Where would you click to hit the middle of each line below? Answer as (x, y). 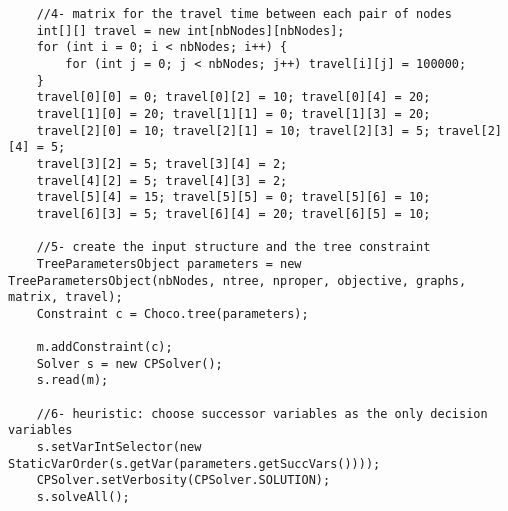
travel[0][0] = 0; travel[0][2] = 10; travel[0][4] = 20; (233, 97)
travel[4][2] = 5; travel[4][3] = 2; (162, 180)
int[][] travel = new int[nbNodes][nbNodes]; (190, 30)
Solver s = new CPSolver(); (129, 363)
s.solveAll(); (83, 497)
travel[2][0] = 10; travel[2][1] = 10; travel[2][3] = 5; (233, 130)
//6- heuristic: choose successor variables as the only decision (262, 413)
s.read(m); (72, 380)
